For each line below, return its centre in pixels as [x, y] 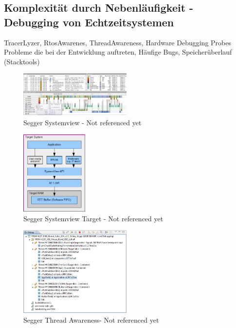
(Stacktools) [22, 61]
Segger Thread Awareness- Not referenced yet [91, 319]
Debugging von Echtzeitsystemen [89, 22]
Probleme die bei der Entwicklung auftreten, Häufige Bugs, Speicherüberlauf [118, 52]
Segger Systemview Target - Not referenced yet [93, 218]
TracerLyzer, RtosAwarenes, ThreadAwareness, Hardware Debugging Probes [118, 42]
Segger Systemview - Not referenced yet [82, 122]
